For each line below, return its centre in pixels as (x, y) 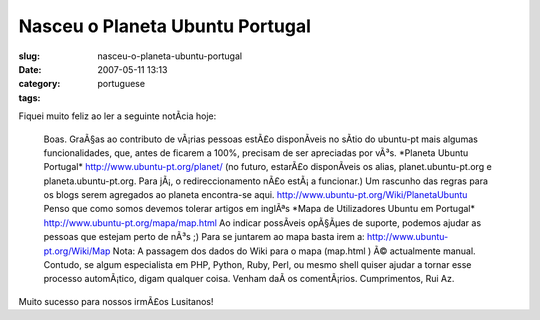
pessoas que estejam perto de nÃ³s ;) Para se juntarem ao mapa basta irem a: (204, 237)
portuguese (121, 84)
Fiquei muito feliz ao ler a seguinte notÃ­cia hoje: (117, 116)
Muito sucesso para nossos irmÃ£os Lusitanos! (116, 301)
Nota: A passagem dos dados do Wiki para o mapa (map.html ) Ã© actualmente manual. (294, 251)
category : (39, 84)
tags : (29, 97)
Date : (30, 69)
